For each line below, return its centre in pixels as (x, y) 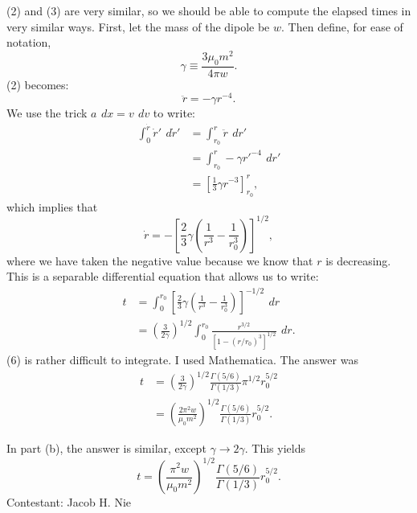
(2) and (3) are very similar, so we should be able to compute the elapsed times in (209, 10)
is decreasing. (358, 260)
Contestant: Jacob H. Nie (69, 502)
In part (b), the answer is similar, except (106, 447)
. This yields (275, 447)
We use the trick (47, 113)
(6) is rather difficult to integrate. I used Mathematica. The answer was (182, 359)
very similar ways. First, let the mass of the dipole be (138, 26)
